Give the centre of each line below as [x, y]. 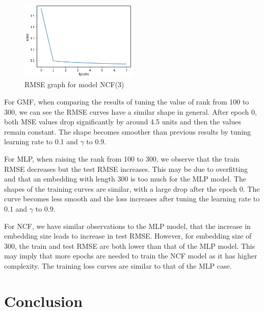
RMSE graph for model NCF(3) [74, 84]
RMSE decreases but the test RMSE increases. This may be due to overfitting [126, 169]
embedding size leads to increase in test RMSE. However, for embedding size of [128, 236]
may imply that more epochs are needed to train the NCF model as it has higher [131, 256]
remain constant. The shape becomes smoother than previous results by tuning [128, 131]
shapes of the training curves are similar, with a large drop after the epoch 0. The [132, 188]
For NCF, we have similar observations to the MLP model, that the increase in [127, 226]
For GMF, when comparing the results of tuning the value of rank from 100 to [127, 102]
